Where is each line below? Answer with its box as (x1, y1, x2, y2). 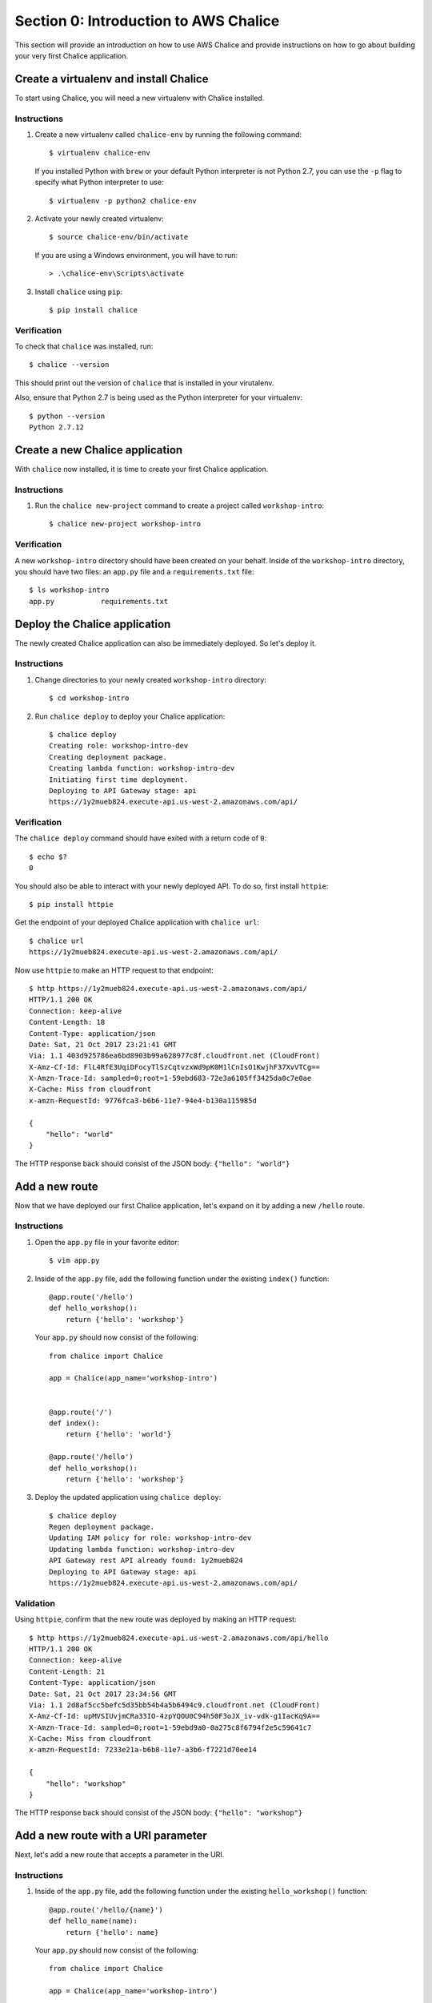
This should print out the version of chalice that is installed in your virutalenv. (14, 377, 274, 388)
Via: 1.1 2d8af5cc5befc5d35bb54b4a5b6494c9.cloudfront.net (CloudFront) (29, 1700, 320, 1710)
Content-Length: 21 (29, 1666, 106, 1676)
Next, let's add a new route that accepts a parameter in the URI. (14, 1850, 225, 1860)
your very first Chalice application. (14, 50, 128, 60)
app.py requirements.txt (29, 597, 169, 606)
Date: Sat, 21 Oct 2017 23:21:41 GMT (29, 1040, 178, 1049)
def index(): (49, 1418, 100, 1428)
